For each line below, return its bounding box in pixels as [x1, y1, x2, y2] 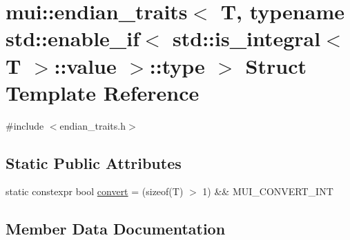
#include [6, 118, 44, 132]
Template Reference [6, 78, 200, 106]
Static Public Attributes [6, 152, 182, 173]
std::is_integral [173, 24, 321, 52]
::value [54, 51, 117, 79]
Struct [245, 51, 307, 79]
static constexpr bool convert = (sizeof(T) [6, 184, 184, 199]
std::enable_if [6, 24, 139, 52]
